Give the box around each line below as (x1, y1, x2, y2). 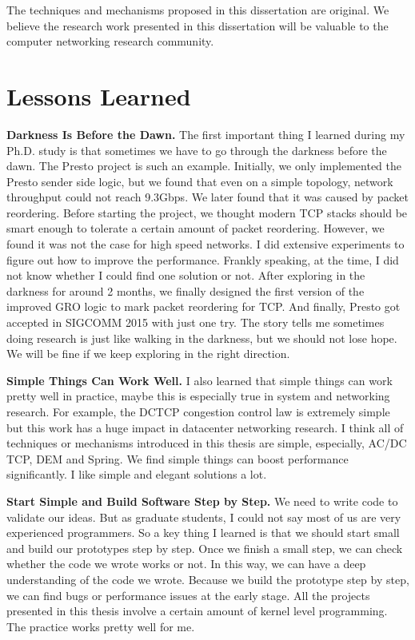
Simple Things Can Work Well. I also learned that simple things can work (6, 372, 393, 388)
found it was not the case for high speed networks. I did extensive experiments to (6, 236, 405, 252)
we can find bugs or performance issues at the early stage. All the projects (6, 586, 370, 603)
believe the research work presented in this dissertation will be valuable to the (6, 17, 389, 34)
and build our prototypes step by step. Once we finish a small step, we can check (6, 539, 403, 556)
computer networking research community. (6, 33, 214, 50)
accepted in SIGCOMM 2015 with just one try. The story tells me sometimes (6, 314, 385, 331)
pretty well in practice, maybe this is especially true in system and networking (6, 388, 390, 404)
